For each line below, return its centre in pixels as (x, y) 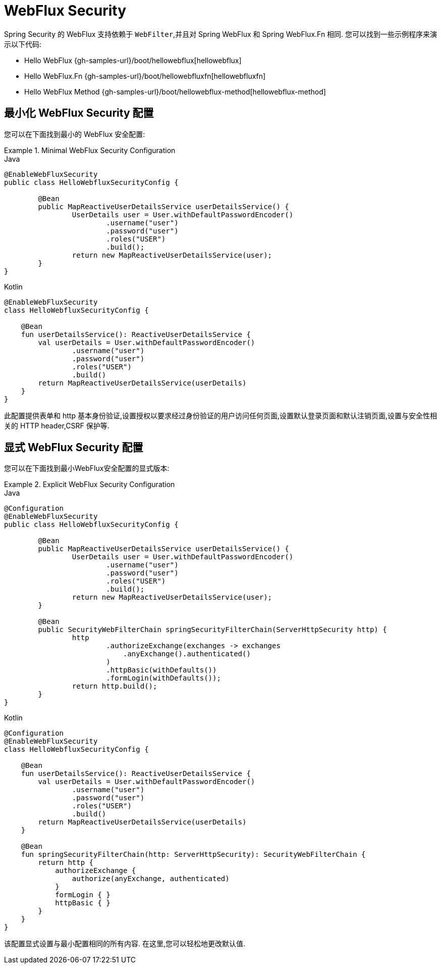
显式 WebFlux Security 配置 (74, 448)
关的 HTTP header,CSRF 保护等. (57, 425)
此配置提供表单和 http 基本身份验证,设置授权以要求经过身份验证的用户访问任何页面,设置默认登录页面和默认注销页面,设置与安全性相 (220, 415)
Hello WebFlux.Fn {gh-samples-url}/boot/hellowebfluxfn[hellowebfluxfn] (145, 76)
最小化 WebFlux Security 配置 (79, 113)
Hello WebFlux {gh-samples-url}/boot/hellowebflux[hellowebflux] (133, 60)
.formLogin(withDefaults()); (163, 678)
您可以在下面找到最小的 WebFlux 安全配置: (75, 134)
